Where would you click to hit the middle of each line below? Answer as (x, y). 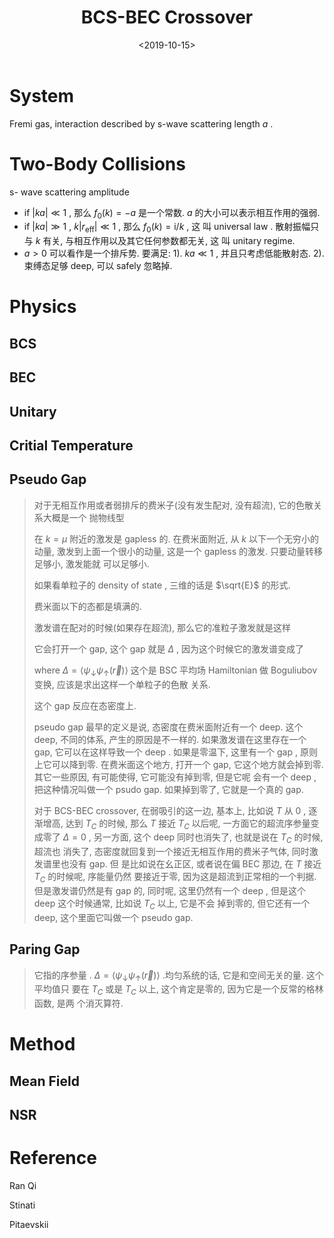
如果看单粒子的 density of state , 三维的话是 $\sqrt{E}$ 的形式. (162, 585)
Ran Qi (23, 1186)
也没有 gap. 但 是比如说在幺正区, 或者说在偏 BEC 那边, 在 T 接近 (191, 864)
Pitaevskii (29, 1225)
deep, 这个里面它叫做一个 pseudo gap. (113, 917)
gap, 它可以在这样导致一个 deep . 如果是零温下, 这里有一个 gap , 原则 (175, 752)
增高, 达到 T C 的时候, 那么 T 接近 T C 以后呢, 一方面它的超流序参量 (176, 824)
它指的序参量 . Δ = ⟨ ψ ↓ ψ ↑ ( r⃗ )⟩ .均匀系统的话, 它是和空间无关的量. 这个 (178, 976)
